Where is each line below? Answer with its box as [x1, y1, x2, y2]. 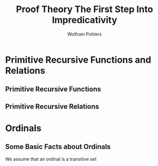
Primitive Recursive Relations [5, 102, 100, 111]
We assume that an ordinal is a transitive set [5, 156, 97, 162]
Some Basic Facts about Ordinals [5, 143, 111, 151]
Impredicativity [52, 14, 117, 26]
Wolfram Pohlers [67, 31, 102, 37]
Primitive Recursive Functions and [5, 54, 151, 65]
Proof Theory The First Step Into [16, 4, 153, 15]
